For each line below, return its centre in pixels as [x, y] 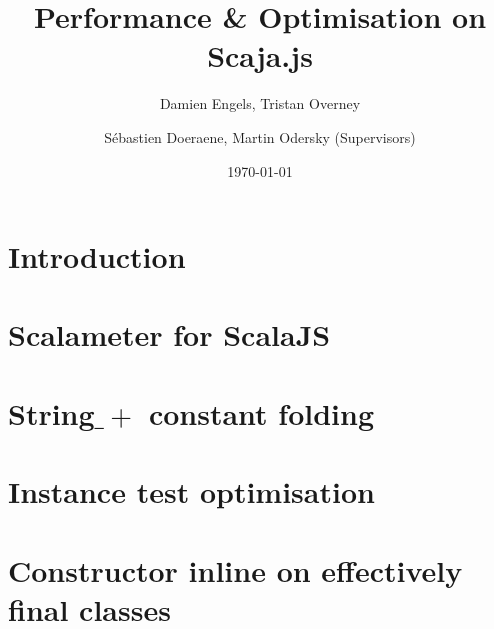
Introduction [97, 256]
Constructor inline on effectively [235, 569]
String [51, 412]
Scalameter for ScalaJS [169, 334]
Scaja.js [260, 55]
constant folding [261, 412]
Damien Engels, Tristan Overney [260, 103]
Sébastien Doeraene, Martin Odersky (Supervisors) [260, 136]
